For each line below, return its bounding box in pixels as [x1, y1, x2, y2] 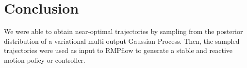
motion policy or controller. [4, 54, 85, 65]
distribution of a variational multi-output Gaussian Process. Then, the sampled [4, 35, 240, 46]
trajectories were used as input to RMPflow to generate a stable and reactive [4, 45, 233, 55]
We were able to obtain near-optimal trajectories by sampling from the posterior [4, 26, 243, 36]
